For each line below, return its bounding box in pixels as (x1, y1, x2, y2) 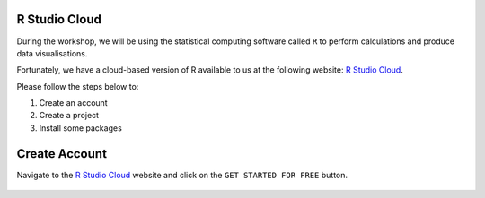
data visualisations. (16, 47, 88, 58)
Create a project (39, 110, 99, 121)
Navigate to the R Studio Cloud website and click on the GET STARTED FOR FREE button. (16, 169, 348, 180)
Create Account (16, 146, 108, 161)
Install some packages (39, 122, 123, 133)
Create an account (39, 98, 108, 108)
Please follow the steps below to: (16, 81, 139, 91)
